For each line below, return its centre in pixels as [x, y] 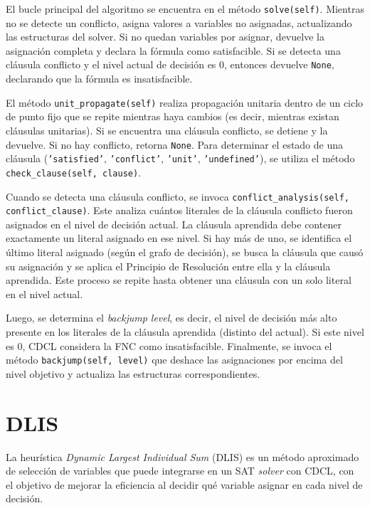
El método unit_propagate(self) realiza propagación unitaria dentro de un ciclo [185, 102]
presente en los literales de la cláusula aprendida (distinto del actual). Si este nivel [185, 331]
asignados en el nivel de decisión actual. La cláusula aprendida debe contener [174, 224]
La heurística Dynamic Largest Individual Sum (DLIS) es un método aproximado [183, 456]
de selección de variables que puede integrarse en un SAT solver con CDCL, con [180, 471]
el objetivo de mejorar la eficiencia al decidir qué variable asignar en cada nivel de [184, 484]
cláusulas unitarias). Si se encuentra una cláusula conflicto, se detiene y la [167, 130]
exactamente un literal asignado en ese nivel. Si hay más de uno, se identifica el [179, 238]
